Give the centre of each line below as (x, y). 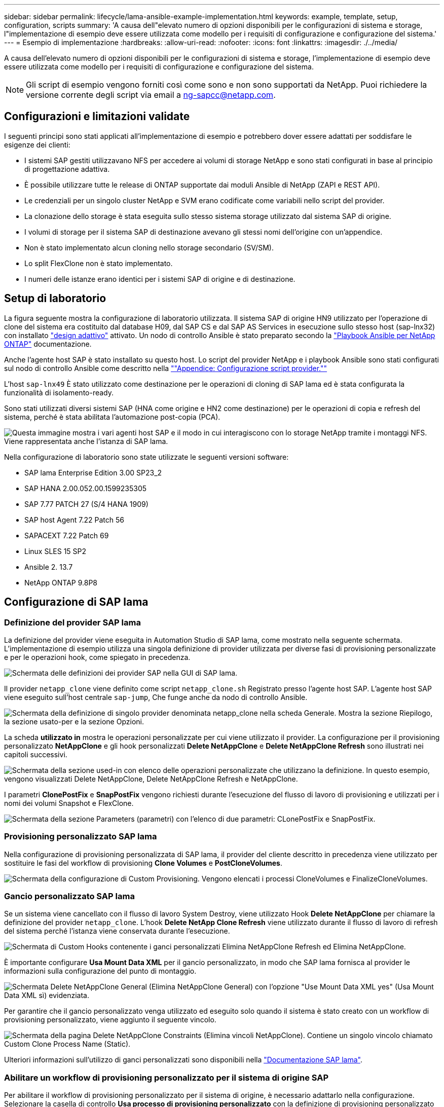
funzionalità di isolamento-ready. (59, 392)
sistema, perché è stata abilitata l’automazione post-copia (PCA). (112, 417)
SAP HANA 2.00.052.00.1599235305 (86, 488)
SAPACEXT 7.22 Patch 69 (67, 535)
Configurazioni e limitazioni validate (97, 117)
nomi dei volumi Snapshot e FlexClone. (69, 803)
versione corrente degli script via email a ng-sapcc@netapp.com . (151, 95)
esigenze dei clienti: (37, 144)
